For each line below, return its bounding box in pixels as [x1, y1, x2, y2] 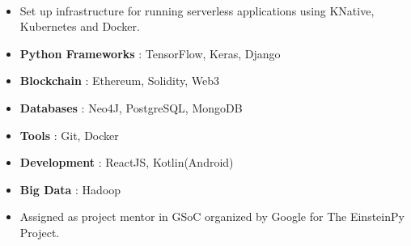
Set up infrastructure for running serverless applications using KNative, [19, 2, 375, 19]
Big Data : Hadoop [19, 180, 121, 197]
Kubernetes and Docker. [19, 18, 140, 35]
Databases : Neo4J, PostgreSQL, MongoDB [19, 99, 243, 116]
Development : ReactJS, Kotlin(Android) [19, 154, 234, 171]
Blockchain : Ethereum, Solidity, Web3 [19, 72, 220, 89]
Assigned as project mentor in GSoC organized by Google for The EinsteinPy [19, 208, 405, 225]
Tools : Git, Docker [19, 126, 119, 143]
